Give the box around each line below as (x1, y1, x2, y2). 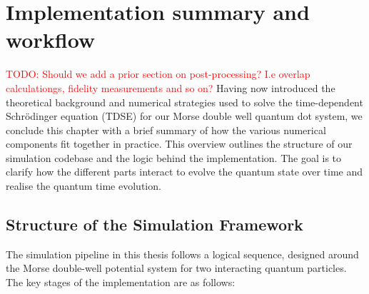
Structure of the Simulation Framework (6, 213, 303, 235)
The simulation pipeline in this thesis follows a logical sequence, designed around (6, 246, 359, 261)
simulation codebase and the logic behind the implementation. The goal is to (6, 150, 342, 165)
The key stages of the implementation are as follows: (6, 275, 236, 290)
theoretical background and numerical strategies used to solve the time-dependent (6, 94, 363, 109)
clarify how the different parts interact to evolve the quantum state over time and (6, 164, 363, 179)
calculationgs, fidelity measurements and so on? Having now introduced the (6, 80, 335, 95)
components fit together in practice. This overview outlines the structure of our (6, 136, 353, 151)
